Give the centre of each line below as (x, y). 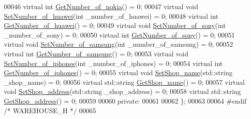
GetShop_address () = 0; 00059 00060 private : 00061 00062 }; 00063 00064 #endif (125, 100)
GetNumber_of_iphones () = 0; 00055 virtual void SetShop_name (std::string (118, 73)
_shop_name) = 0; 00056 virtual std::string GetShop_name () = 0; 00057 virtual (124, 82)
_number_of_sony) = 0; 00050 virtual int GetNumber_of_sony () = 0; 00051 (119, 34)
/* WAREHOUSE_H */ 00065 (50, 110)
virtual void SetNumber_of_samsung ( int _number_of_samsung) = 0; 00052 (118, 44)
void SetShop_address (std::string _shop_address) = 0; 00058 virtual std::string (123, 91)
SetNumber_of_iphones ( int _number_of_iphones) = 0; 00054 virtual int (113, 63)
